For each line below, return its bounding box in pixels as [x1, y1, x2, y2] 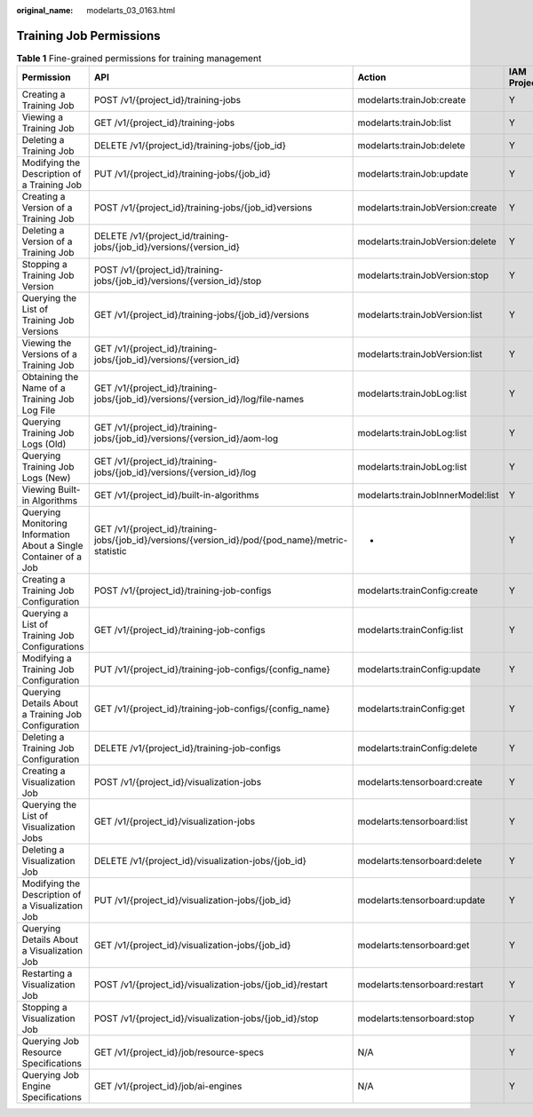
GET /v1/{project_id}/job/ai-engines [93, 1080, 243, 1092]
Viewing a [21, 111, 64, 123]
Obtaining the [21, 371, 79, 384]
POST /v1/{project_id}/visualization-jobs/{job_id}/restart [93, 978, 329, 991]
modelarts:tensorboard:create [357, 776, 483, 788]
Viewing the [21, 337, 72, 350]
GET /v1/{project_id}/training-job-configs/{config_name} [93, 702, 330, 715]
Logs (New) [21, 471, 71, 484]
